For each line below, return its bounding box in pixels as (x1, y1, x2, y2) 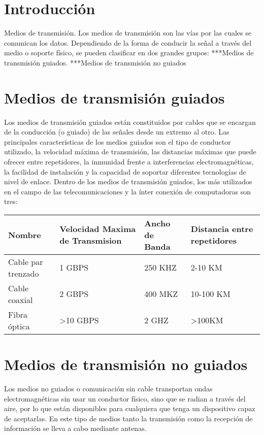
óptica (8, 320, 30, 332)
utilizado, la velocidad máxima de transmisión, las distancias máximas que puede (4, 146, 256, 157)
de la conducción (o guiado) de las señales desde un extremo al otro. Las (4, 126, 229, 137)
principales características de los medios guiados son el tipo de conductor (4, 136, 231, 147)
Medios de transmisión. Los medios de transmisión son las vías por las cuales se (4, 27, 251, 38)
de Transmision (59, 235, 122, 247)
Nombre (8, 228, 41, 241)
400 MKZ (144, 288, 178, 300)
